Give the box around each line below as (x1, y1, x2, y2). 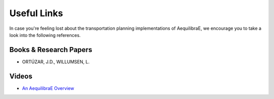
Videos (9, 72, 32, 80)
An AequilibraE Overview (22, 85, 75, 91)
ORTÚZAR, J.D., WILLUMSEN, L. (22, 59, 90, 65)
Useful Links (9, 8, 63, 19)
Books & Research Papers (9, 45, 92, 54)
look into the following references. (9, 32, 81, 38)
